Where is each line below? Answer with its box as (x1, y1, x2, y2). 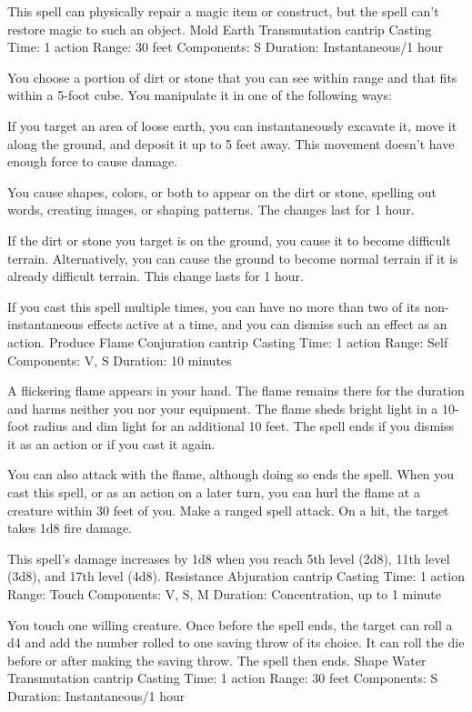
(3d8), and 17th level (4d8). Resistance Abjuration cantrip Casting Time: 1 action (7, 567, 465, 586)
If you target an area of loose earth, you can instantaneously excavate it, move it (7, 115, 457, 135)
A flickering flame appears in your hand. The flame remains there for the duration (7, 381, 465, 400)
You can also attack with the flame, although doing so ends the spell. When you (7, 465, 455, 484)
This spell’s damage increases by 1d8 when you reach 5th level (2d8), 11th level (7, 548, 450, 567)
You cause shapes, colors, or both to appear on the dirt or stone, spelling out (7, 182, 437, 201)
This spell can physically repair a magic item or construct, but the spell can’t (7, 2, 439, 20)
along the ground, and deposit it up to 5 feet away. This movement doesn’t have (7, 134, 455, 153)
